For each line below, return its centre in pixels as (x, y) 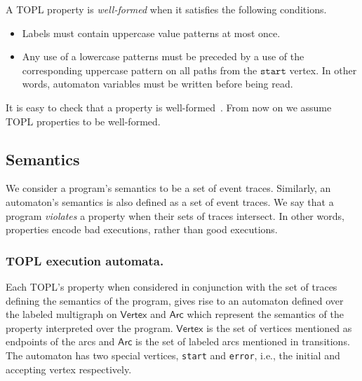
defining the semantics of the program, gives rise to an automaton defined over (175, 300)
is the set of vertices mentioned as (279, 327)
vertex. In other (323, 70)
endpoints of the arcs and (60, 341)
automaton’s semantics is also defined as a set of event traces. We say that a (170, 201)
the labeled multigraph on (61, 314)
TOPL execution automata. (85, 260)
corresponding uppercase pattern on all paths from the (140, 70)
